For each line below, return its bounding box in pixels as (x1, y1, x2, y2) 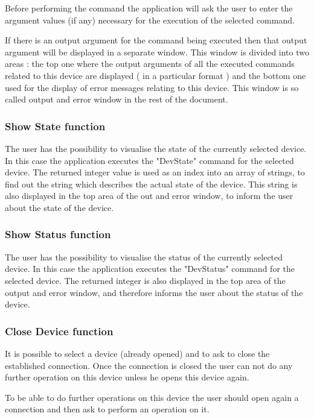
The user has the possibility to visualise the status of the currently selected (5, 250, 283, 263)
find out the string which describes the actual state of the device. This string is (5, 177, 298, 190)
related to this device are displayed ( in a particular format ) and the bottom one (5, 69, 306, 81)
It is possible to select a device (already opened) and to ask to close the (5, 347, 270, 359)
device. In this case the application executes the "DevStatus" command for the (5, 262, 295, 275)
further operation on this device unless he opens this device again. (5, 371, 249, 383)
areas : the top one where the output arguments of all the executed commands (5, 57, 295, 70)
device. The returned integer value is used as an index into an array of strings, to (5, 166, 305, 178)
